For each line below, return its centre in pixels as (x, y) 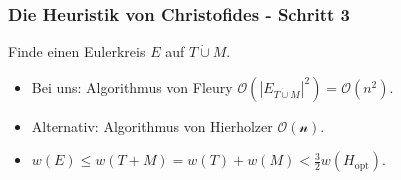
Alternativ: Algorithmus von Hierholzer (152, 125)
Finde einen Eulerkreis (77, 51)
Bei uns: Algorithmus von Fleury (132, 86)
